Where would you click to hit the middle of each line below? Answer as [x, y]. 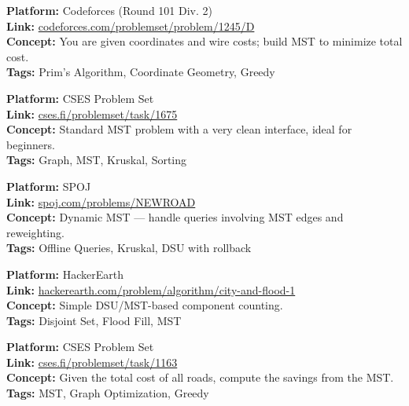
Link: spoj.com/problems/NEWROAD [101, 201]
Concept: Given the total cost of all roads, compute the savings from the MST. [200, 377]
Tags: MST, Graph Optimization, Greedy [108, 393]
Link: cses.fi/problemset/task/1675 [92, 113]
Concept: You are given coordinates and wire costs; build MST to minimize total [204, 41]
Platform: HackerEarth [65, 274]
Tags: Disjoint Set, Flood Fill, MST [94, 320]
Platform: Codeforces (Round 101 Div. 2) [109, 10]
